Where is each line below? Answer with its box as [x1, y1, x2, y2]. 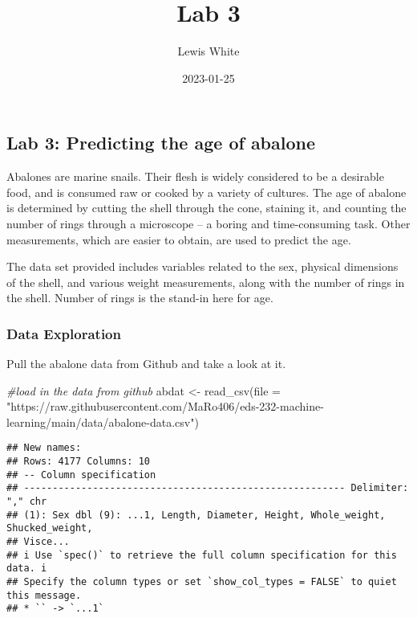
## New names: [6, 442, 82, 454]
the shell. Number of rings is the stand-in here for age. [6, 289, 273, 306]
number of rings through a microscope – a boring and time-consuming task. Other [6, 215, 411, 231]
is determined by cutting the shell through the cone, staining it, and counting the [6, 199, 407, 216]
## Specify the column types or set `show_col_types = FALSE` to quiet [6, 576, 397, 588]
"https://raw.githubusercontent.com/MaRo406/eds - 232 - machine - [6, 398, 324, 415]
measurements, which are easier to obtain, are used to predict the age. [6, 231, 351, 248]
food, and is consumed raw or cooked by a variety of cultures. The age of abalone [6, 183, 407, 200]
